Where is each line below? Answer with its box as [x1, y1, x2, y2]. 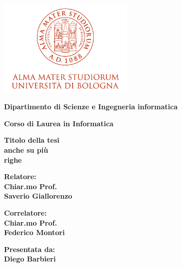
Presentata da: [4, 244, 55, 254]
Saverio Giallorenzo [4, 191, 72, 201]
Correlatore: [4, 207, 47, 218]
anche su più [4, 145, 48, 155]
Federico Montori [4, 227, 65, 238]
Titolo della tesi [4, 135, 59, 145]
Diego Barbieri [4, 254, 56, 264]
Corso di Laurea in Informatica [4, 118, 113, 128]
